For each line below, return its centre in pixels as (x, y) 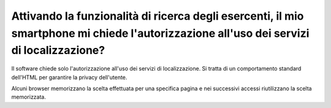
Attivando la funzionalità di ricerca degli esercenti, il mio (158, 16)
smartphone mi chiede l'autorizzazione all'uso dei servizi (160, 33)
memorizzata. (29, 97)
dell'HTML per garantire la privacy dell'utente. (69, 77)
